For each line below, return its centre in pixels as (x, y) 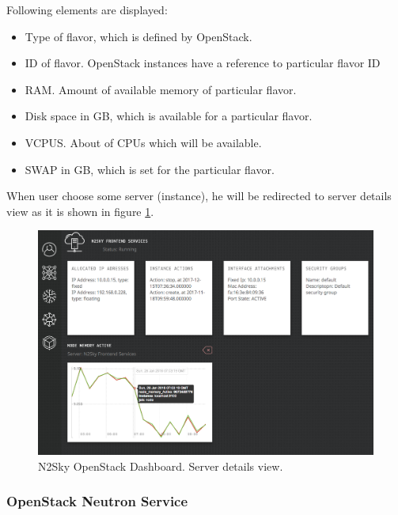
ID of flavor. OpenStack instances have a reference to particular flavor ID (203, 63)
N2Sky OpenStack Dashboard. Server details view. (161, 466)
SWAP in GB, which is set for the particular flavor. (150, 169)
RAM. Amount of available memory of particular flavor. (161, 89)
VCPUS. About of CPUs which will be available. (143, 142)
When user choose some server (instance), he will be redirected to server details (199, 196)
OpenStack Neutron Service (97, 501)
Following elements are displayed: (87, 9)
